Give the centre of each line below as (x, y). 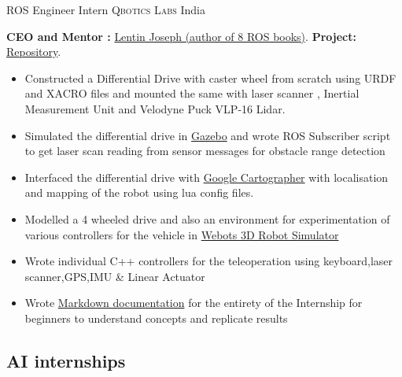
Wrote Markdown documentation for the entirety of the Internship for (194, 303)
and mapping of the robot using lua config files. (139, 192)
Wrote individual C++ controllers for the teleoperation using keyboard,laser (209, 261)
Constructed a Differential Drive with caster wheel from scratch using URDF (210, 78)
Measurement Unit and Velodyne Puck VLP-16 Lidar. (155, 108)
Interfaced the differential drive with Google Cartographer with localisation (207, 177)
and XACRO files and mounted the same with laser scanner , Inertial (192, 93)
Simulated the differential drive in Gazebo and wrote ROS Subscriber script (208, 135)
